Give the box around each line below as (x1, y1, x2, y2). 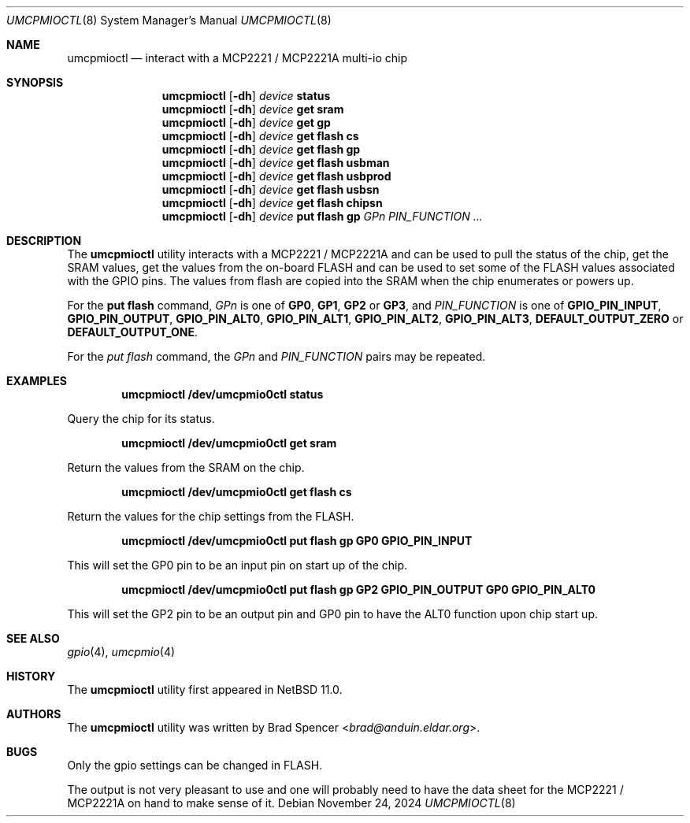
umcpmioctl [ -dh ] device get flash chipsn (161, 196, 383, 209)
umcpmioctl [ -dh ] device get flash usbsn (161, 183, 380, 196)
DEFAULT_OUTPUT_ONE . (67, 325, 198, 339)
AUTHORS (6, 707, 61, 721)
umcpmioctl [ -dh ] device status (161, 89, 331, 102)
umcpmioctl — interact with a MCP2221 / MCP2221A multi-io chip (67, 51, 408, 65)
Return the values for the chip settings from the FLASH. (67, 510, 354, 523)
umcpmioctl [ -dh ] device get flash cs (161, 129, 359, 143)
